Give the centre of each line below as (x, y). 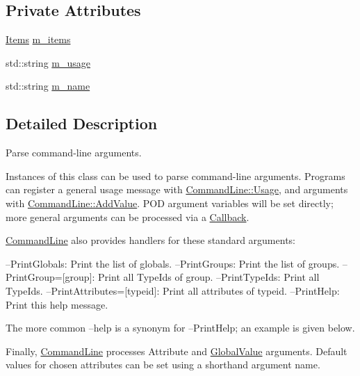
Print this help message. (57, 304)
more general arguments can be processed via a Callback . (128, 216)
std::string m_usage (48, 62)
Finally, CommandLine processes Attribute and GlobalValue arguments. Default (177, 351)
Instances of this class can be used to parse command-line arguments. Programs (175, 175)
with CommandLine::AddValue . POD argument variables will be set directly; (170, 203)
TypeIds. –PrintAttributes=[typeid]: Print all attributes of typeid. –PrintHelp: (173, 290)
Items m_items (38, 39)
